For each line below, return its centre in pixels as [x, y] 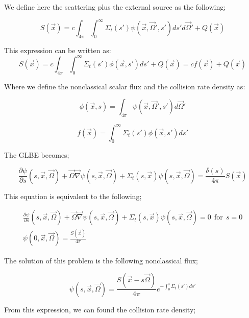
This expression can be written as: [58, 50]
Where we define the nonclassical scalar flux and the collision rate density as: [125, 86]
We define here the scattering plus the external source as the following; [115, 7]
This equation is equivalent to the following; [73, 196]
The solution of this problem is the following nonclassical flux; [101, 260]
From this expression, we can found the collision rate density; [100, 309]
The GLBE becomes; [37, 155]
